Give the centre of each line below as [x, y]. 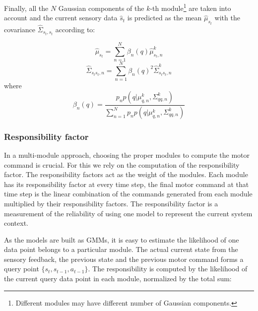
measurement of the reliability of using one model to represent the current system [128, 213]
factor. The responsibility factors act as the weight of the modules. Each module [126, 174]
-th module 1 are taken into [191, 7]
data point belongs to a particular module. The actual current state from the [121, 249]
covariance [20, 29]
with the [227, 18]
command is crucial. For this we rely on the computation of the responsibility [122, 164]
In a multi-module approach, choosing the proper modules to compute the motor [127, 155]
